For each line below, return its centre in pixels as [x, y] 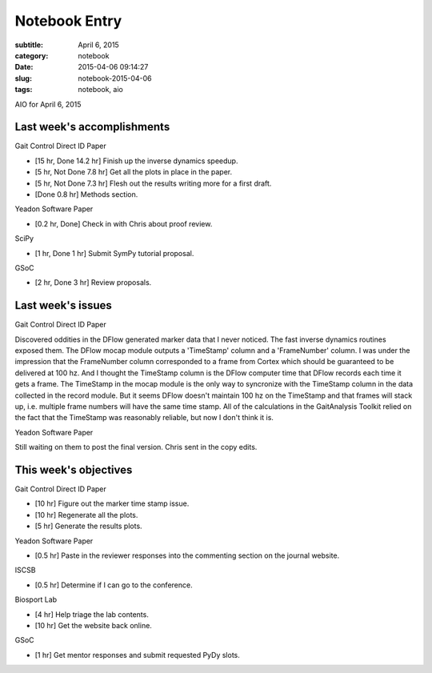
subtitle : [29, 45]
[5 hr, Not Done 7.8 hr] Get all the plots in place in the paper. [134, 172]
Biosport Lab [36, 599]
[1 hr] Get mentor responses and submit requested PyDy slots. [137, 655]
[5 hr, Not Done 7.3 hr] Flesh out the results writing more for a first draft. [153, 183]
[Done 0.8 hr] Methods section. [86, 194]
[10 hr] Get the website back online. [93, 625]
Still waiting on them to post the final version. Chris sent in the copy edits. [136, 447]
